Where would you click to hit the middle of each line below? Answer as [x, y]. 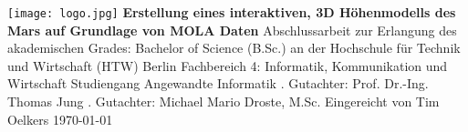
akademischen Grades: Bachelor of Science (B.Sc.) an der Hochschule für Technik [234, 48]
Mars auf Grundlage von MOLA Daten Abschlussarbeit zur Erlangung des [232, 30]
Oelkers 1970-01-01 [60, 119]
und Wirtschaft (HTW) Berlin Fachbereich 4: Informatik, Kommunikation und [228, 65]
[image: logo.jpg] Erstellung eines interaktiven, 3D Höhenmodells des [232, 12]
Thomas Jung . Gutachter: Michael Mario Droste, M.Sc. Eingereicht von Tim [224, 102]
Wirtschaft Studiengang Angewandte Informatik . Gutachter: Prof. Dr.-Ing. [218, 83]
